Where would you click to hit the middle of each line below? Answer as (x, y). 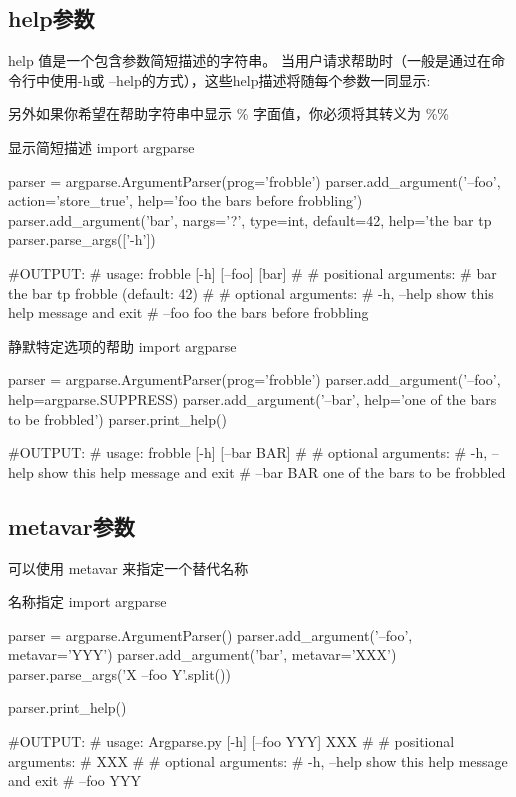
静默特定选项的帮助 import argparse (122, 345)
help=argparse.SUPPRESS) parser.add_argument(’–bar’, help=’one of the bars (252, 398)
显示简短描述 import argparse (101, 146)
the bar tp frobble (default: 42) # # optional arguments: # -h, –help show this (251, 292)
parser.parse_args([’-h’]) (82, 239)
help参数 (51, 18)
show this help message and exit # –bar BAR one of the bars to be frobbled (272, 471)
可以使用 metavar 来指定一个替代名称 (128, 567)
